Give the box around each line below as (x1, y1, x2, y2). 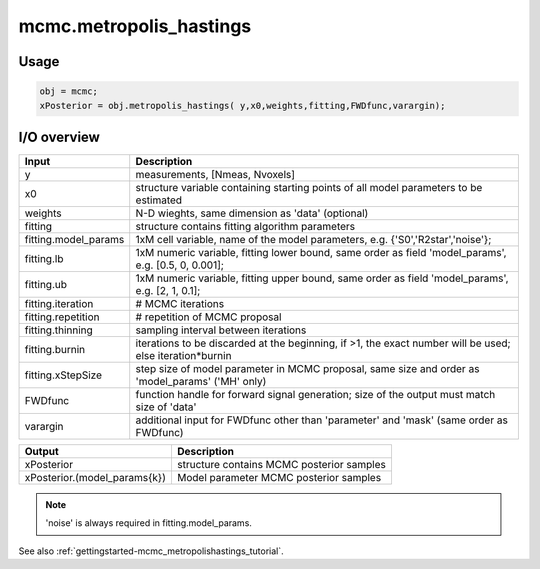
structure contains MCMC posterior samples (176, 458, 387, 472)
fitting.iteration (24, 297, 94, 311)
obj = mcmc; (39, 86, 99, 97)
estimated (135, 193, 183, 207)
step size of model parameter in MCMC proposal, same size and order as (135, 362, 480, 376)
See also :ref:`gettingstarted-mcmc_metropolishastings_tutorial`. (18, 545, 284, 557)
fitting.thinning (24, 323, 94, 337)
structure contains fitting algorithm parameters (135, 220, 356, 234)
